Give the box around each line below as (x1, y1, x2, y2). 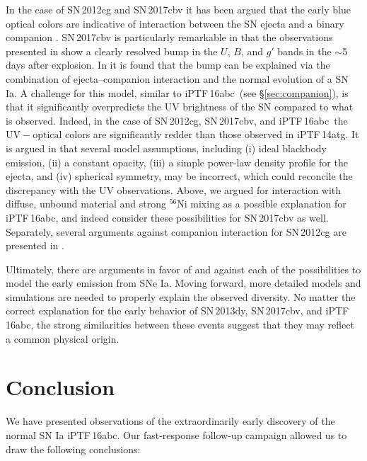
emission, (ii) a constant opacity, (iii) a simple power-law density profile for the (6, 154, 348, 169)
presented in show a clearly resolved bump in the (6, 43, 218, 58)
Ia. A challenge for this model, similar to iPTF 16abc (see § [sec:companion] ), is (6, 85, 349, 100)
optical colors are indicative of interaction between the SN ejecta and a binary (6, 16, 344, 30)
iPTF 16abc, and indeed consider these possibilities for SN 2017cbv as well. (6, 210, 329, 224)
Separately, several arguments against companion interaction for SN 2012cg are (6, 224, 346, 239)
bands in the (277, 43, 332, 58)
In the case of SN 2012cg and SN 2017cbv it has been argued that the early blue (6, 2, 351, 16)
